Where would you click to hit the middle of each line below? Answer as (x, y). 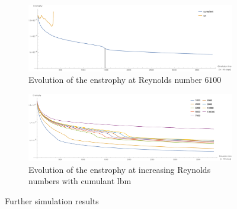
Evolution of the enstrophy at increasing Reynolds (120, 169)
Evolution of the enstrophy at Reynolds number (115, 80)
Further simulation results (52, 201)
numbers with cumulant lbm (80, 181)
